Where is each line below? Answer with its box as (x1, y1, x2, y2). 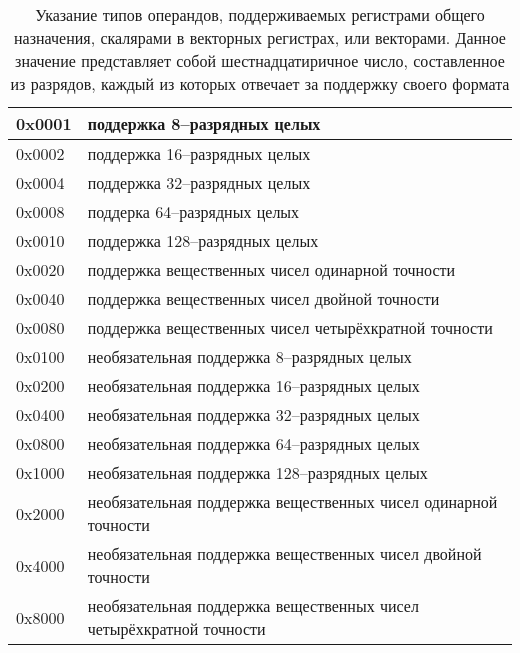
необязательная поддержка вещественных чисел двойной (87, 542, 482, 565)
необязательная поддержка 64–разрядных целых (87, 432, 420, 455)
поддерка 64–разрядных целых (87, 200, 300, 223)
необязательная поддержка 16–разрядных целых (87, 374, 420, 397)
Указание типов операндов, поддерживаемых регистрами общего (35, 3, 485, 26)
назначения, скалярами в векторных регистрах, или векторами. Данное (14, 26, 506, 49)
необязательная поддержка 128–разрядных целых (87, 461, 428, 484)
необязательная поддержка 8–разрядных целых (87, 345, 412, 368)
